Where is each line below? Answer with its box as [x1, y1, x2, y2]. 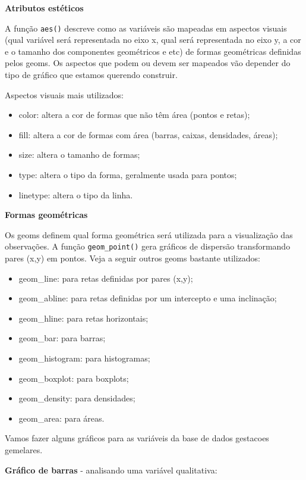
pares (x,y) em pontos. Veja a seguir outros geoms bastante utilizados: [5, 252, 260, 264]
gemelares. [5, 443, 43, 456]
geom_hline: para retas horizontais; [18, 311, 149, 324]
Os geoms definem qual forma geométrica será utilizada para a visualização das [5, 228, 293, 241]
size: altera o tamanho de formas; [18, 148, 140, 161]
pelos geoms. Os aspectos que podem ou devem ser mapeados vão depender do [5, 57, 291, 69]
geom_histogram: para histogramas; [18, 352, 150, 364]
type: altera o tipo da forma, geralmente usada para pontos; [18, 169, 237, 180]
